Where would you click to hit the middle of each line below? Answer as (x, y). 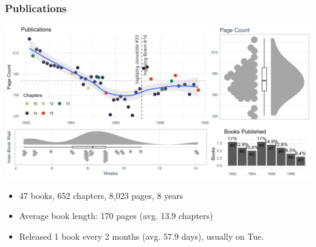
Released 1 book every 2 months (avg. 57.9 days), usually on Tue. (142, 236)
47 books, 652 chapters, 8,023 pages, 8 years (101, 195)
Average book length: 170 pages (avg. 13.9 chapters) (116, 216)
